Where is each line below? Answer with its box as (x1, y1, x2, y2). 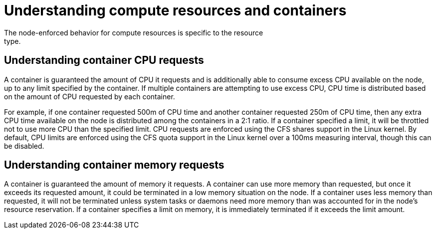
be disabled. (4, 141, 44, 150)
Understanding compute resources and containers (4, 2, 347, 19)
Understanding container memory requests (4, 159, 224, 172)
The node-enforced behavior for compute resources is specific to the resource (4, 28, 263, 37)
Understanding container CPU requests (4, 54, 204, 67)
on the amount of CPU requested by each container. (4, 92, 175, 101)
